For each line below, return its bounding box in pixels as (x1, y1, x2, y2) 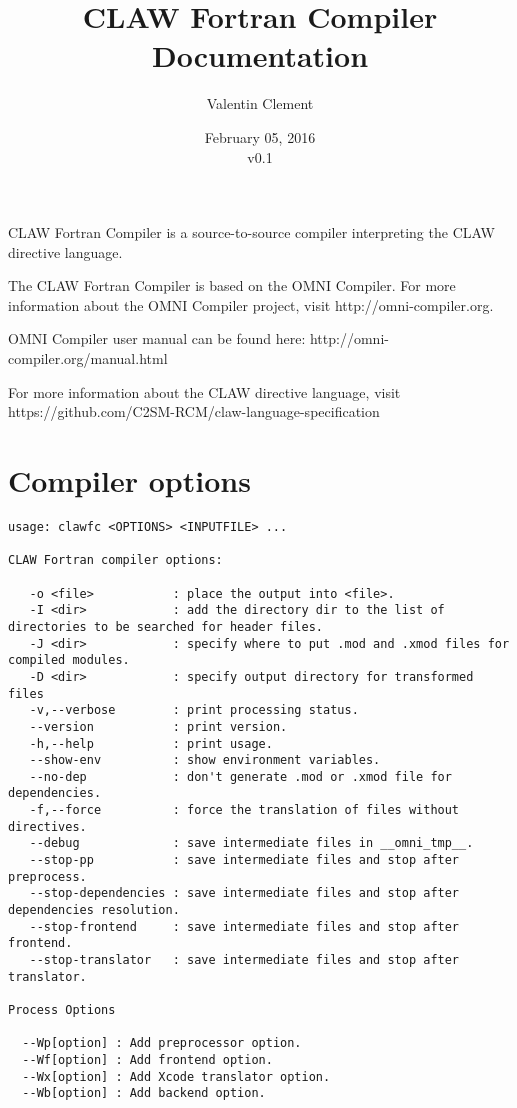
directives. (8, 819, 87, 834)
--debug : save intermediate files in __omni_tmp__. (29, 836, 474, 851)
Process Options (8, 1003, 116, 1017)
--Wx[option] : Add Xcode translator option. (22, 1069, 331, 1084)
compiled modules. (8, 653, 130, 668)
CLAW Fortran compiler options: (8, 553, 223, 568)
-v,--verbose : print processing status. (29, 703, 359, 718)
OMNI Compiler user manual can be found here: (8, 328, 306, 349)
